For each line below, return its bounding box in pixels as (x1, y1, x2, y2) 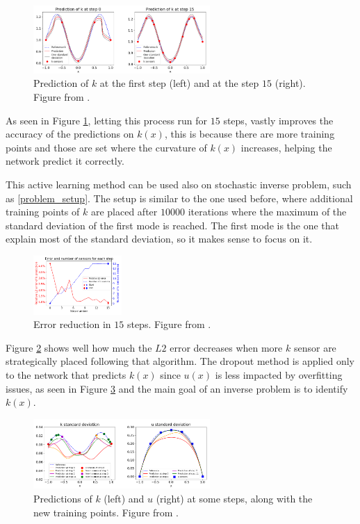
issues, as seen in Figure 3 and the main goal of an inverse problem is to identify (6, 381, 348, 395)
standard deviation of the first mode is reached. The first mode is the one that (6, 218, 340, 232)
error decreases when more (170, 340, 283, 354)
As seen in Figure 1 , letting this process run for (6, 113, 208, 127)
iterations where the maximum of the (188, 204, 347, 219)
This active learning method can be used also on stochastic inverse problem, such (6, 177, 352, 191)
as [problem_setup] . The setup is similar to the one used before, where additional (6, 190, 353, 205)
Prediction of (33, 76, 89, 90)
